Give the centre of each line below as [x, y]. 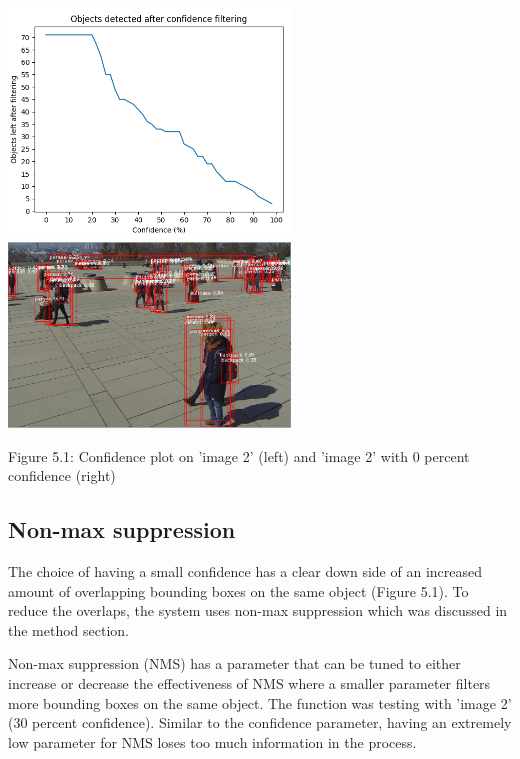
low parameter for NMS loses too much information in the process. [212, 741]
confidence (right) [62, 475]
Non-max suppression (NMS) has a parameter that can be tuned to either [234, 663]
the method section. [69, 629]
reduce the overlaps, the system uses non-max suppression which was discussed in [258, 610]
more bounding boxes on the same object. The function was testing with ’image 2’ [260, 702]
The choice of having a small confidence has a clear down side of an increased [245, 571]
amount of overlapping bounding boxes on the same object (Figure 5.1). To [238, 590]
